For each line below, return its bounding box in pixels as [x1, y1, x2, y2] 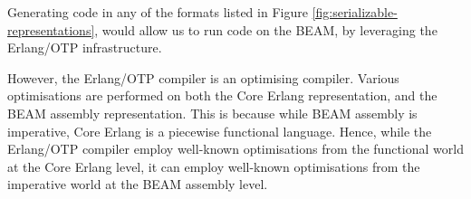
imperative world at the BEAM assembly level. [7, 175, 268, 194]
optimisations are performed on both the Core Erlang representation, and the [7, 86, 437, 105]
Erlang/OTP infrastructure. [7, 38, 162, 57]
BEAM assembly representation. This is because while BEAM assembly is [7, 103, 418, 122]
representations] [7, 20, 95, 39]
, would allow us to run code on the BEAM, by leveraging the [94, 20, 437, 39]
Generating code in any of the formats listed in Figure [7, 3, 308, 21]
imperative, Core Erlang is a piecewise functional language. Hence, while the [7, 121, 432, 140]
